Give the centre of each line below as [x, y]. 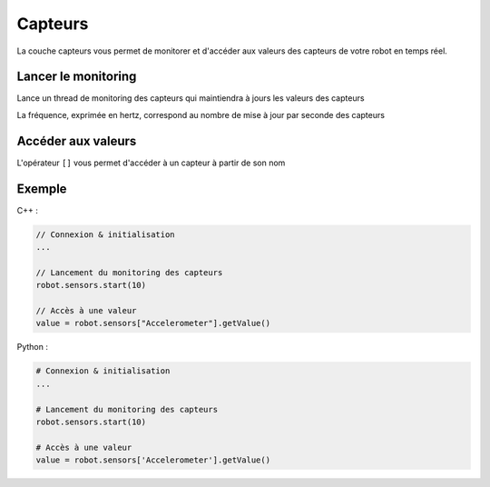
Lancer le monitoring [77, 77]
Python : [33, 347]
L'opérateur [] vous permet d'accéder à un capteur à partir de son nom [151, 163]
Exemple [42, 189]
